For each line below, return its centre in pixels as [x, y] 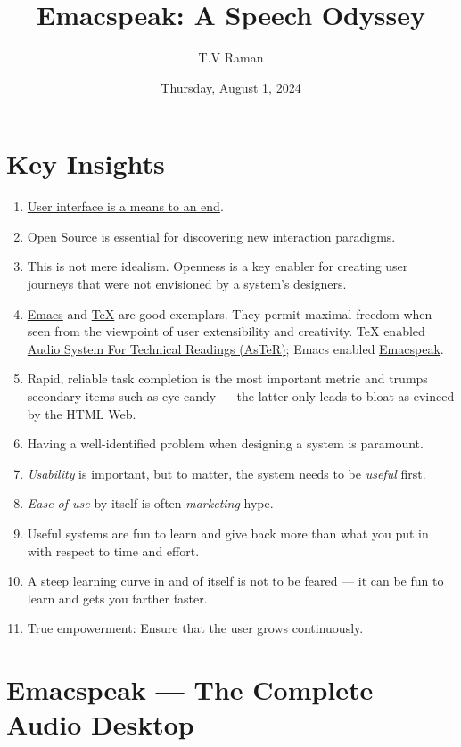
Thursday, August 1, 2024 [231, 87]
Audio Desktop [100, 724]
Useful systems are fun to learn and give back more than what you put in [228, 533]
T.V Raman [231, 57]
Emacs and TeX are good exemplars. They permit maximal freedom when [230, 313]
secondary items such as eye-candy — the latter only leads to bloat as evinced [241, 396]
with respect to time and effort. [113, 550]
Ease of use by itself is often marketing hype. [150, 503]
